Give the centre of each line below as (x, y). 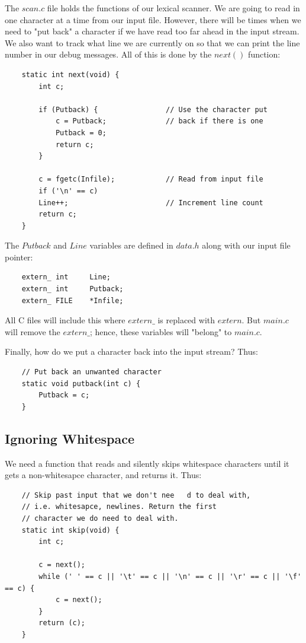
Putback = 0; (81, 133)
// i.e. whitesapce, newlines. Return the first (119, 507)
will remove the (33, 331)
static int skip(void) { (70, 530)
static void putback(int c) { (81, 383)
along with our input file (246, 245)
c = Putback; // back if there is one (159, 121)
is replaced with (186, 320)
